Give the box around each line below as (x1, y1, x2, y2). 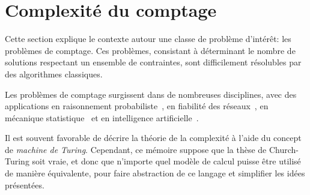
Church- (269, 143, 299, 155)
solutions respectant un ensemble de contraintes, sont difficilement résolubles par (5, 56, 302, 68)
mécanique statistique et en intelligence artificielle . (5, 111, 199, 124)
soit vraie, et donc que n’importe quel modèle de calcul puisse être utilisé (32, 155, 301, 167)
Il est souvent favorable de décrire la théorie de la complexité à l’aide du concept (5, 131, 302, 144)
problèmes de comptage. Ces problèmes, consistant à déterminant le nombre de (5, 44, 296, 56)
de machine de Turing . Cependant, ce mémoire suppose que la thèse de (5, 143, 267, 155)
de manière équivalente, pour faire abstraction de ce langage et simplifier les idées (5, 167, 305, 179)
